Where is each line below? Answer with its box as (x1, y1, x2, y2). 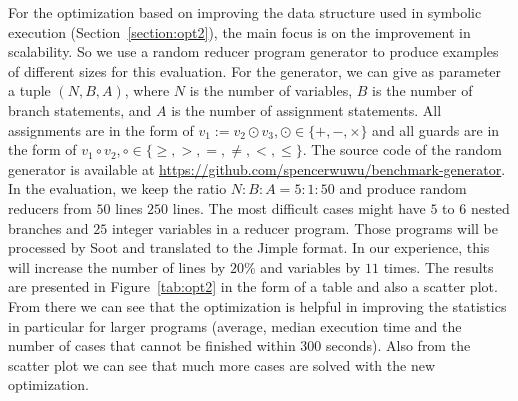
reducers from (8, 197, 92, 218)
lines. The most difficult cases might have (172, 197, 426, 218)
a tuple (8, 80, 51, 101)
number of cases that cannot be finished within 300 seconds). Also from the (8, 335, 471, 356)
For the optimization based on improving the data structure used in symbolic (8, 2, 482, 22)
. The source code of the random (302, 139, 503, 160)
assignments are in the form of (8, 119, 194, 140)
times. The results (383, 256, 494, 277)
